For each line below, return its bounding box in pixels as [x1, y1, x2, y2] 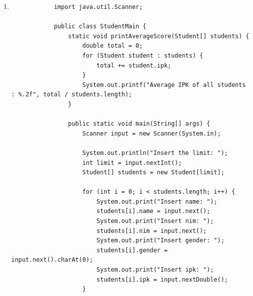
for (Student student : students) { [82, 52, 203, 59]
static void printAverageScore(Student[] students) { [68, 32, 250, 40]
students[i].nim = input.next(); [96, 227, 207, 234]
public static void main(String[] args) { [68, 120, 210, 128]
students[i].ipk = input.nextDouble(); [96, 276, 228, 283]
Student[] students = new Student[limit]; [82, 169, 225, 176]
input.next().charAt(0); [11, 256, 93, 264]
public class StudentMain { [54, 23, 146, 30]
